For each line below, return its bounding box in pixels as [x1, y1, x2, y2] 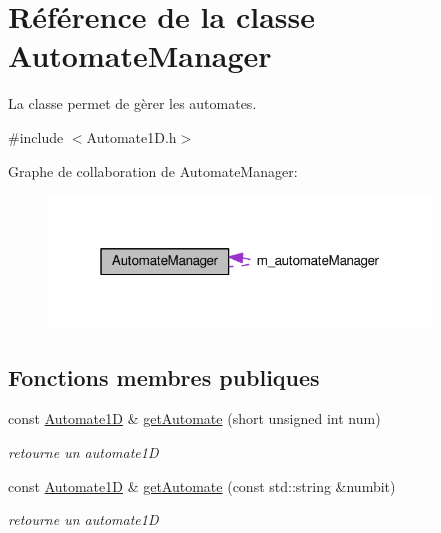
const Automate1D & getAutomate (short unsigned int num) [8, 408, 381, 429]
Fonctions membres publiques [8, 361, 320, 392]
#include [8, 126, 64, 147]
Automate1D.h [86, 126, 177, 147]
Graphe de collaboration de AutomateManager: [8, 160, 298, 181]
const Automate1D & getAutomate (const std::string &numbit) [8, 475, 396, 496]
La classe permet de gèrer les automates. [8, 93, 257, 114]
